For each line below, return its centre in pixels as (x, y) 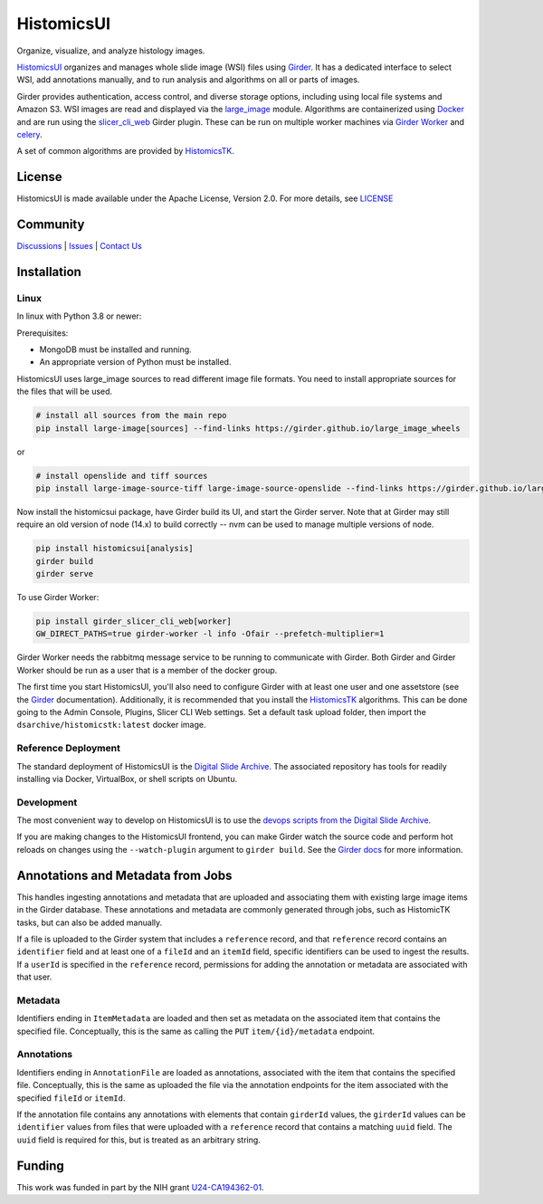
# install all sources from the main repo (131, 416)
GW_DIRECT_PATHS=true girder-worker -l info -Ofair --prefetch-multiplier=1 (210, 634)
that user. (34, 977)
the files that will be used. (65, 392)
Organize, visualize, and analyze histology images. (111, 51)
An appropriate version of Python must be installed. (135, 362)
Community (51, 225)
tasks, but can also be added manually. (90, 922)
